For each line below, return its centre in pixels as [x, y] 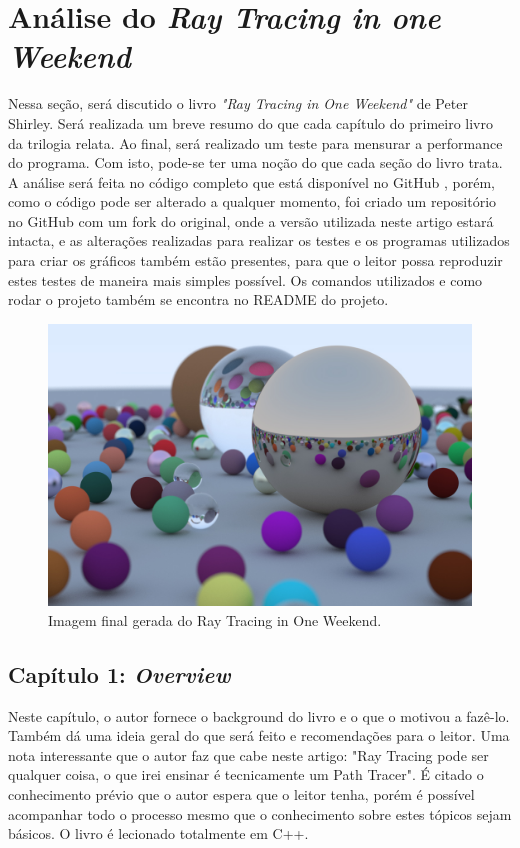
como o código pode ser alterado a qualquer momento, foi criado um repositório [252, 201]
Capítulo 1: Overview [119, 673]
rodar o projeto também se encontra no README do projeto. [198, 299]
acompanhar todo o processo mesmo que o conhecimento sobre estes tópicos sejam [260, 813]
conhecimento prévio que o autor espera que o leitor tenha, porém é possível [241, 794]
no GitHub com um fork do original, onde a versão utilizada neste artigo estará [251, 220]
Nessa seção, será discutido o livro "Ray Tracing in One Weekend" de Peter [238, 103]
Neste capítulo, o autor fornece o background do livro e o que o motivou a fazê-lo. [259, 715]
